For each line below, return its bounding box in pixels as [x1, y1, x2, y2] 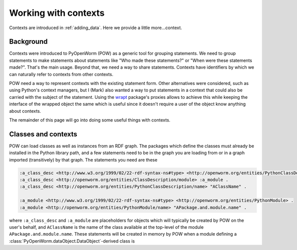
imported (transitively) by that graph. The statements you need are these [9, 157, 158, 163]
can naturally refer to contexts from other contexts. [9, 71, 113, 77]
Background [9, 38, 48, 46]
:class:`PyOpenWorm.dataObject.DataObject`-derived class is [9, 238, 135, 244]
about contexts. [9, 108, 42, 114]
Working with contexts [9, 7, 105, 18]
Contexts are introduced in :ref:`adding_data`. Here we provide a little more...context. [9, 25, 183, 31]
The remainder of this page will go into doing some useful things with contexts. [9, 117, 171, 123]
